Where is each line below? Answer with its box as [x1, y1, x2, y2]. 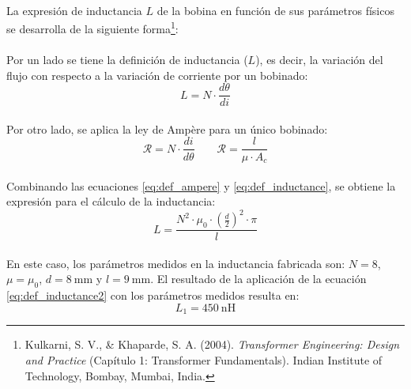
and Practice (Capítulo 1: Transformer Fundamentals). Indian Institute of [25, 351, 383, 368]
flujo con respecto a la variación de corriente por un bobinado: [6, 66, 308, 83]
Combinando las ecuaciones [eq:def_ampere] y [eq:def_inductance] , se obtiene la [6, 177, 396, 194]
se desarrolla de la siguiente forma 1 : [6, 18, 179, 36]
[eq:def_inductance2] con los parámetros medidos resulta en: [6, 287, 300, 304]
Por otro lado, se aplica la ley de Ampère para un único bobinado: [6, 120, 328, 137]
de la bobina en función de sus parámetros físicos [156, 2, 394, 18]
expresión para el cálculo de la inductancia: [6, 193, 216, 210]
